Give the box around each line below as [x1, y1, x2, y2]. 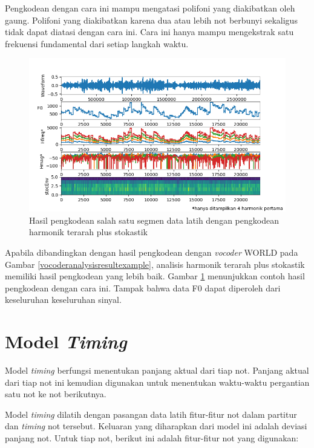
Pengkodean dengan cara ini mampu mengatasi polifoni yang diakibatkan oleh [5, 2, 295, 14]
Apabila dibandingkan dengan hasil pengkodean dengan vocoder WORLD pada [5, 245, 298, 258]
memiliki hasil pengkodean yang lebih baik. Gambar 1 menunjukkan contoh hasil [5, 270, 305, 282]
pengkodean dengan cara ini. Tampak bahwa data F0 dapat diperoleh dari [5, 281, 281, 294]
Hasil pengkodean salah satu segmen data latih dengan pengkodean [29, 213, 279, 226]
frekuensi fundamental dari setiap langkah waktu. [5, 37, 189, 50]
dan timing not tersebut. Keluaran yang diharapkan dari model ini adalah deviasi [5, 420, 307, 432]
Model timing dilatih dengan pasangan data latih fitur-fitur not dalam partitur [5, 407, 297, 420]
